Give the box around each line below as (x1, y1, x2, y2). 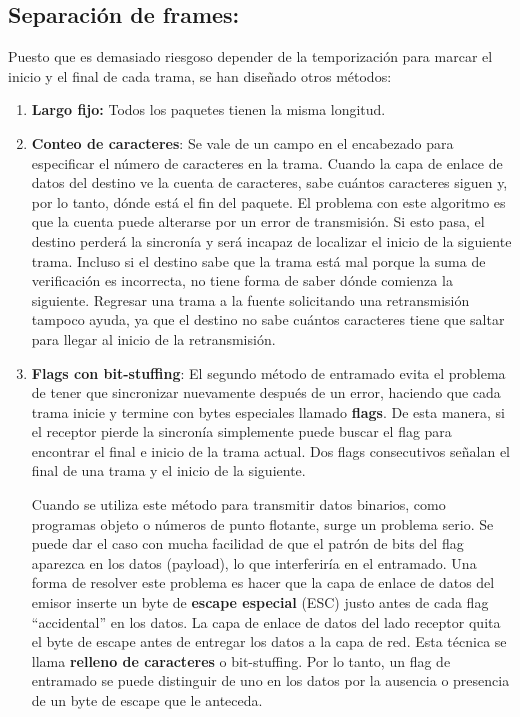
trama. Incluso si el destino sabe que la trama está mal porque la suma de (31, 250, 486, 271)
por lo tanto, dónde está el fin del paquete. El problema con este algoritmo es (31, 191, 506, 212)
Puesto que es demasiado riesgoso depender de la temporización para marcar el (8, 46, 493, 67)
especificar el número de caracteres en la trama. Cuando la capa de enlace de (31, 152, 503, 173)
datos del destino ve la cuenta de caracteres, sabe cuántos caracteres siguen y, (31, 172, 508, 193)
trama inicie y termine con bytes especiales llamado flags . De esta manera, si (31, 401, 506, 422)
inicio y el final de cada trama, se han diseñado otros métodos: (8, 65, 392, 86)
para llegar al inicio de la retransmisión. (31, 328, 276, 349)
